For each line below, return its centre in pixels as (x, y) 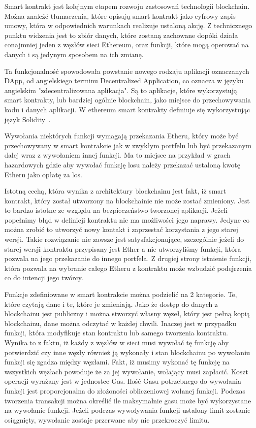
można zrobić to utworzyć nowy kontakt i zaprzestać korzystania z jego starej (121, 229)
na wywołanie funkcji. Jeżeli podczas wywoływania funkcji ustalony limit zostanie (128, 410)
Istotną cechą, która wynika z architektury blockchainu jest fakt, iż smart (115, 191)
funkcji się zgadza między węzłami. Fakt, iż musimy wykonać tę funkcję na (117, 362)
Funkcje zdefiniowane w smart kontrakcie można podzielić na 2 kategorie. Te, (121, 294)
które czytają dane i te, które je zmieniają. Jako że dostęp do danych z (111, 304)
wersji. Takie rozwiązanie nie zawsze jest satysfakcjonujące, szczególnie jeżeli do (124, 239)
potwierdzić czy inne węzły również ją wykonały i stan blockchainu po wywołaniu (127, 352)
